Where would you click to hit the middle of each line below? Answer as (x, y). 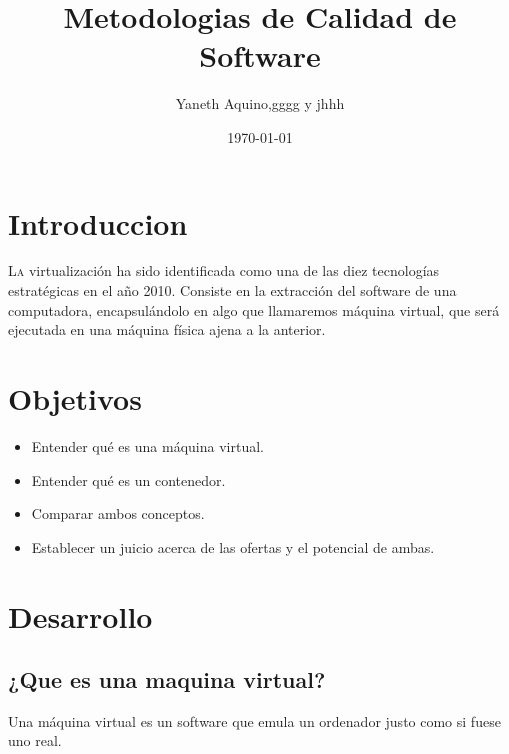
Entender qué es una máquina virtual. (147, 445)
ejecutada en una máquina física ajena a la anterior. (167, 329)
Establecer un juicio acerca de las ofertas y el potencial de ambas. (233, 546)
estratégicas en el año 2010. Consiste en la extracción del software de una (232, 290)
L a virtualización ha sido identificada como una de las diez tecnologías (224, 270)
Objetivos (75, 398)
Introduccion (98, 222)
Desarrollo (80, 615)
